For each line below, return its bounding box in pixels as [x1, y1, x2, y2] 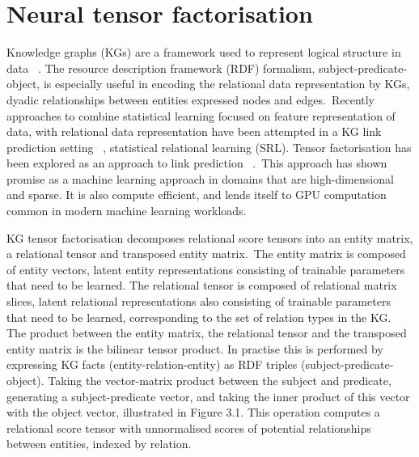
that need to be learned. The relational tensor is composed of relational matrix [6, 277, 397, 294]
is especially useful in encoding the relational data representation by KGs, [43, 75, 410, 92]
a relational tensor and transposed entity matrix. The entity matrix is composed [6, 245, 406, 262]
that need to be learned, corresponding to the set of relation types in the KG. [6, 308, 391, 325]
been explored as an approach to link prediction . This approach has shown [6, 154, 387, 171]
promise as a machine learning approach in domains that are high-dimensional [6, 170, 394, 187]
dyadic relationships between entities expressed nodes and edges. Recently [6, 91, 375, 108]
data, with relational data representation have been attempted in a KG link [6, 123, 382, 140]
